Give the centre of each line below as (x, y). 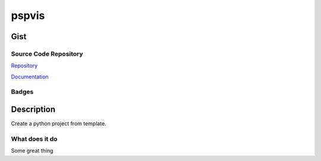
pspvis (28, 15)
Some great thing (32, 151)
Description (33, 110)
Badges (22, 92)
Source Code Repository (47, 53)
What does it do (34, 138)
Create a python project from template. (59, 124)
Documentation (30, 77)
